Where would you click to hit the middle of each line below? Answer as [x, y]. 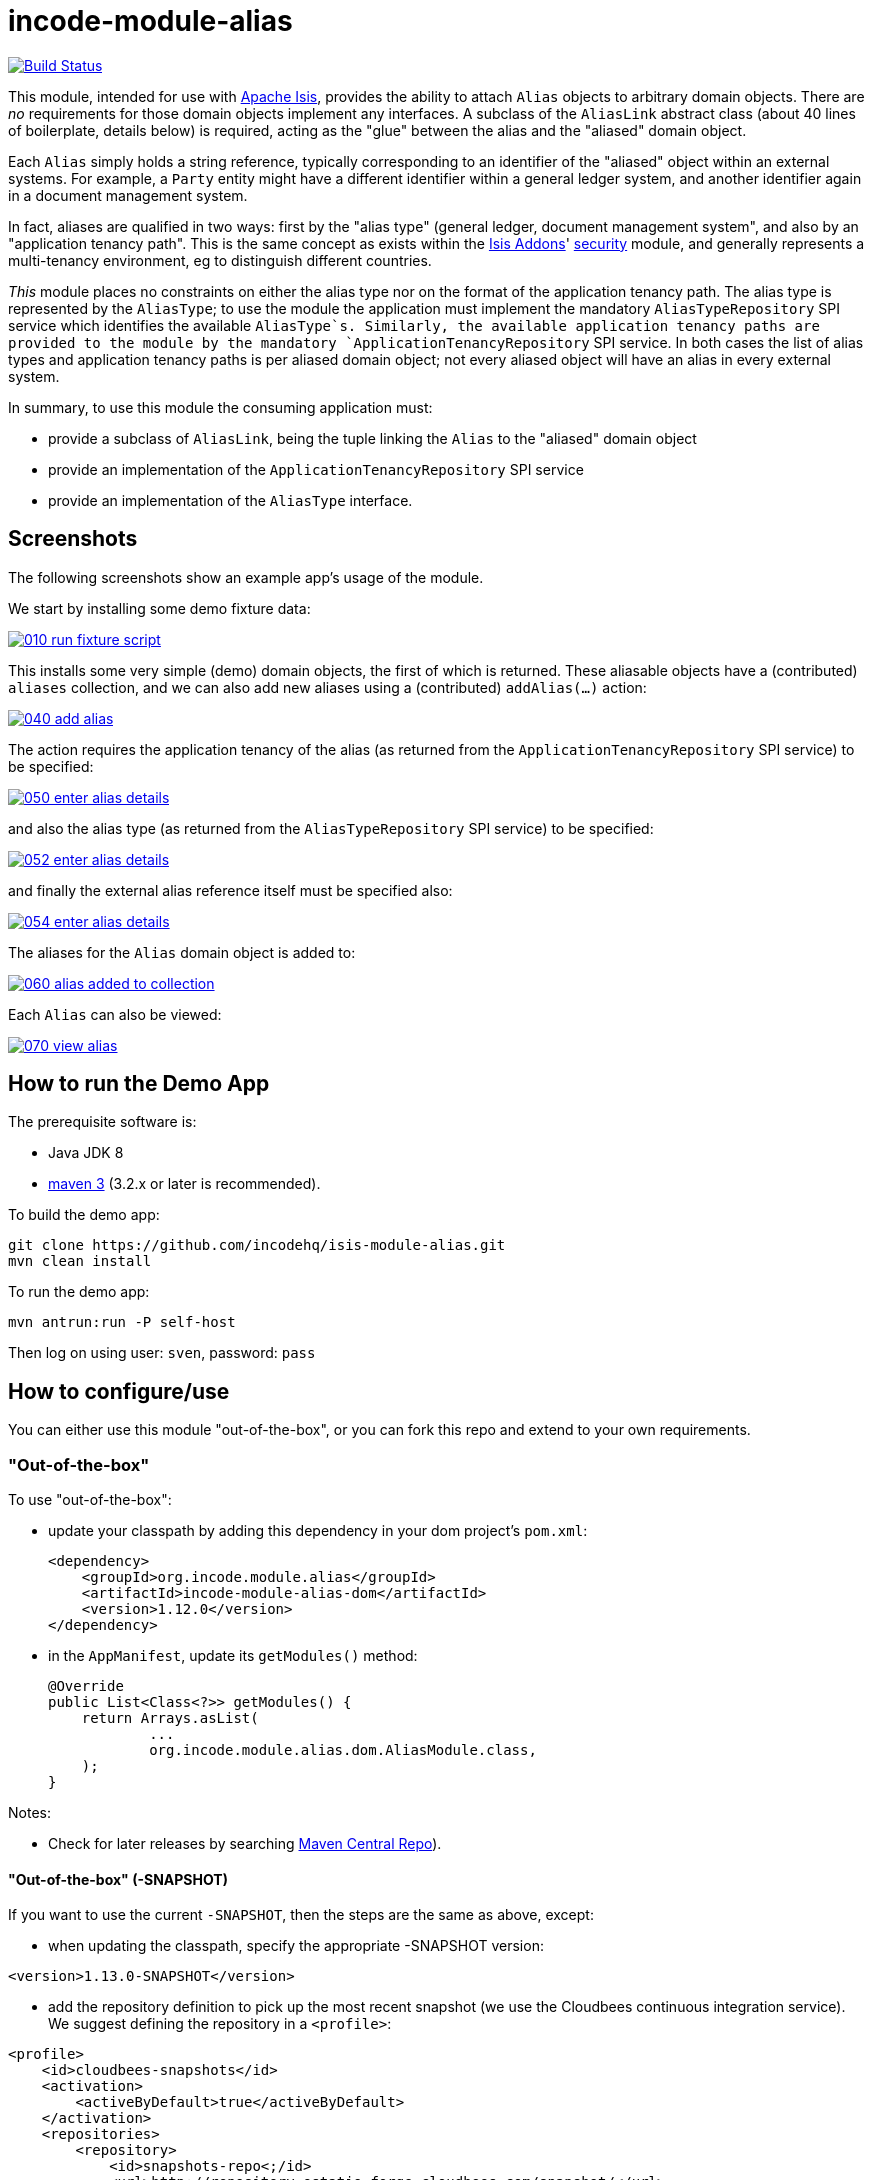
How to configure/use [119, 1391]
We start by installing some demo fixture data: [159, 608]
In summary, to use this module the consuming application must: [220, 407]
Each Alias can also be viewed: [115, 1014]
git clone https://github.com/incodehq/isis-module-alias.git [257, 1245]
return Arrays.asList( [170, 1718]
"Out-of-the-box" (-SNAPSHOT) [118, 1879]
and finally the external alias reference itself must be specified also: [230, 890]
